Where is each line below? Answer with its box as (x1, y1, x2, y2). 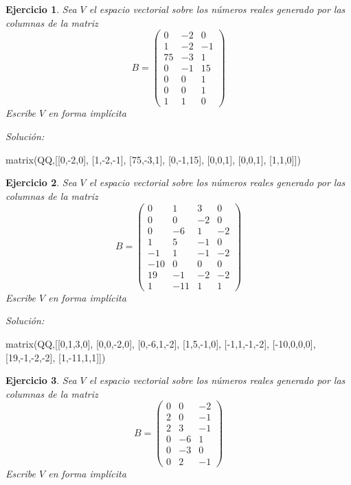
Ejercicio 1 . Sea (5, 2, 77, 16)
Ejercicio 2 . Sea (5, 175, 77, 190)
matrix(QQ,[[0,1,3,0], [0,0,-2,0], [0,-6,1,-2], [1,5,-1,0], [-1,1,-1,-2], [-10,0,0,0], (5, 336, 316, 350)
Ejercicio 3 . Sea (5, 373, 77, 387)
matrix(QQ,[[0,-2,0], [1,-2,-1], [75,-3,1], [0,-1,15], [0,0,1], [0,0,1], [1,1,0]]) (5, 152, 301, 166)
